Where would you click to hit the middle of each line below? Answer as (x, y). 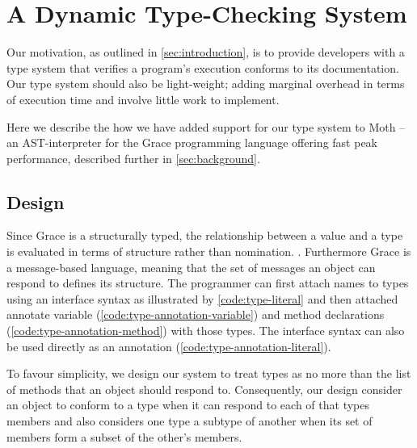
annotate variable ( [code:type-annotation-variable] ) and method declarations (196, 314)
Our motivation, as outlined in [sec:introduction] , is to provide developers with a (206, 52)
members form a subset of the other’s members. (124, 436)
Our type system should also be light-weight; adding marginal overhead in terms (206, 84)
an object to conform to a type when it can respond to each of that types (188, 405)
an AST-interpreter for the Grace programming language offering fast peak (192, 142)
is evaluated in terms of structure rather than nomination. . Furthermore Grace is (209, 251)
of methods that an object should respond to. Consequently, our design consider (204, 389)
